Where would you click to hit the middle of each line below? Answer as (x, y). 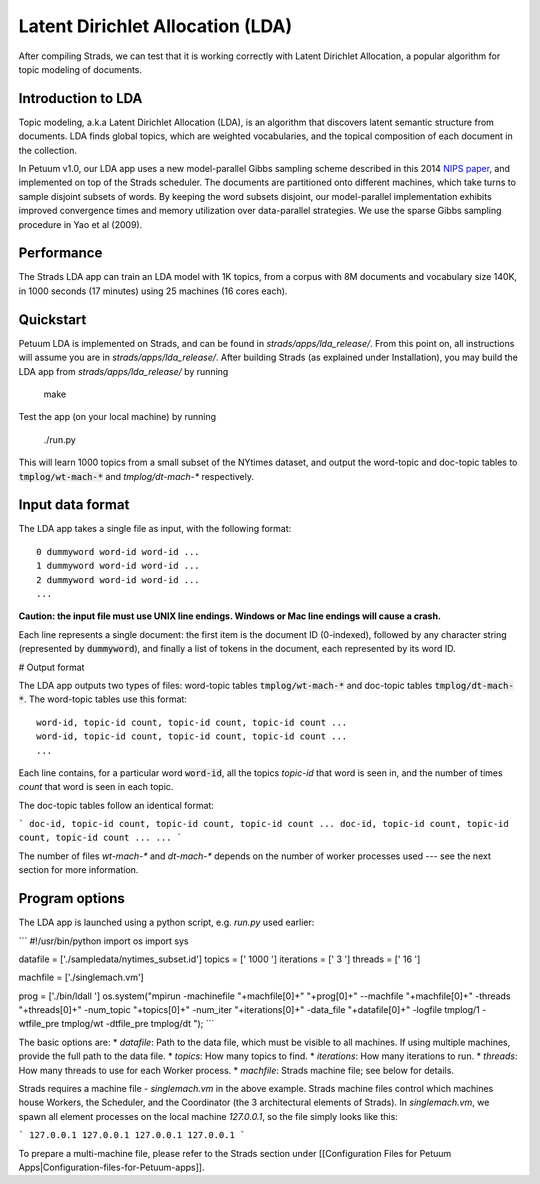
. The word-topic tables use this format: (105, 699)
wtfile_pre (39, 1024)
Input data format (74, 505)
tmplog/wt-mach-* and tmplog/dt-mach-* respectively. (136, 476)
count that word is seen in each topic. (96, 787)
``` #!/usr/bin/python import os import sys (103, 941)
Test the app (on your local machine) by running (117, 417)
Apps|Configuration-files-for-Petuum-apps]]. (111, 1167)
